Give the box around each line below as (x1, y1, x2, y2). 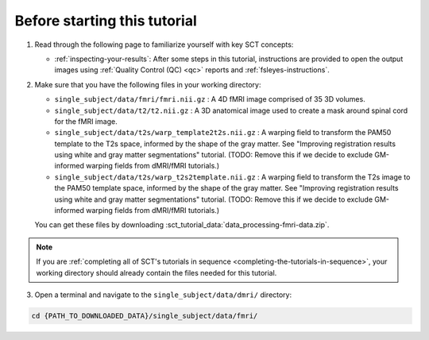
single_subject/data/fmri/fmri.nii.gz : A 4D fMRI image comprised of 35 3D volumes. (54, 95, 365, 104)
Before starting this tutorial (14, 12, 198, 29)
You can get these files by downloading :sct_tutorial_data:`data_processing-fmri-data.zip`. (34, 220, 330, 230)
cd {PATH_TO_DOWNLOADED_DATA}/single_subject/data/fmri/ (31, 311, 258, 320)
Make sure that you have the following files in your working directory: (34, 79, 261, 89)
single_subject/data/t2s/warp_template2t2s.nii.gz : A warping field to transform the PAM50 (54, 128, 392, 137)
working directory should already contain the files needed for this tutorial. (36, 268, 277, 277)
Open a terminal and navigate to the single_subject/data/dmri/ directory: (34, 290, 292, 299)
